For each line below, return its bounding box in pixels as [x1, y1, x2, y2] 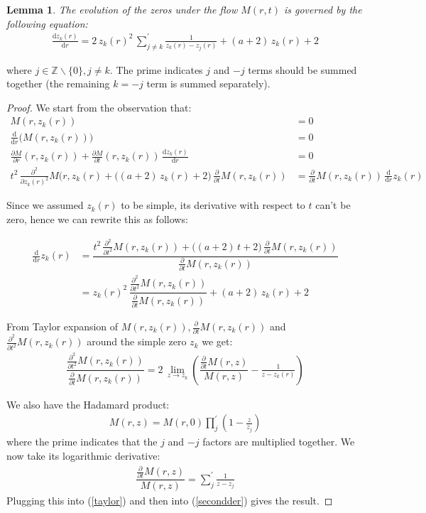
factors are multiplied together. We [202, 434, 355, 449]
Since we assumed [6, 198, 84, 212]
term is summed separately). [146, 76, 271, 91]
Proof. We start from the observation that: [6, 99, 192, 114]
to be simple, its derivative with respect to [121, 198, 305, 212]
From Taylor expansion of [6, 319, 119, 333]
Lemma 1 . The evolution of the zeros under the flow [6, 2, 238, 16]
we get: [202, 334, 233, 349]
